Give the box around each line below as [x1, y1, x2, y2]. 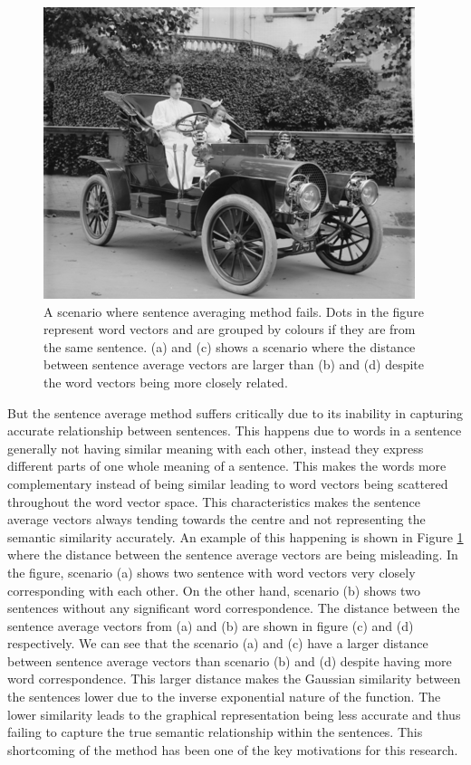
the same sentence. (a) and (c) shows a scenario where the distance [43, 337, 416, 356]
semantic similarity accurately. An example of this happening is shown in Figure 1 [7, 527, 464, 546]
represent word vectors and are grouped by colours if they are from [43, 320, 416, 339]
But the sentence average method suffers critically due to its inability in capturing [7, 403, 464, 422]
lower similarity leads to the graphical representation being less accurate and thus [7, 704, 461, 723]
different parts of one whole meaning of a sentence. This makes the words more [7, 456, 447, 475]
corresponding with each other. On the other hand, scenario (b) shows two [7, 580, 420, 599]
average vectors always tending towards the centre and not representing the [7, 510, 426, 529]
